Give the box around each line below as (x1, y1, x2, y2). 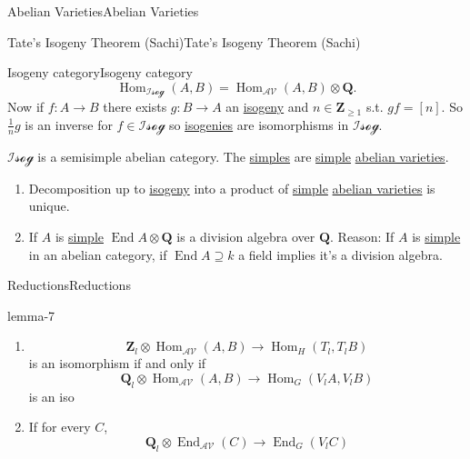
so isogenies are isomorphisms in (168, 115, 349, 134)
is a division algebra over (176, 227, 315, 246)
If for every (28, 417, 91, 436)
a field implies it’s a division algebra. (238, 244, 443, 264)
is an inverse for (25, 115, 113, 134)
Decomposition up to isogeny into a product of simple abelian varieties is (28, 178, 435, 197)
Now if (7, 97, 45, 116)
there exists (103, 97, 167, 116)
